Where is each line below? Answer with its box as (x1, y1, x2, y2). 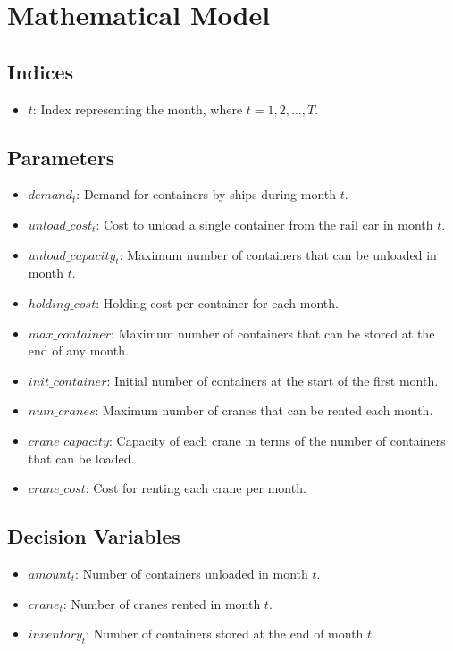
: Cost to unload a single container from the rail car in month (96, 214, 433, 233)
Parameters (7, 143, 115, 171)
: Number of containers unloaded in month (75, 563, 308, 582)
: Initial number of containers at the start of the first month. (106, 371, 439, 389)
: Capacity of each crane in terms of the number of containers (108, 430, 446, 449)
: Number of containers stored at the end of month (86, 624, 364, 643)
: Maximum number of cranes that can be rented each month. (95, 401, 433, 420)
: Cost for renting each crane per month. (85, 479, 306, 497)
